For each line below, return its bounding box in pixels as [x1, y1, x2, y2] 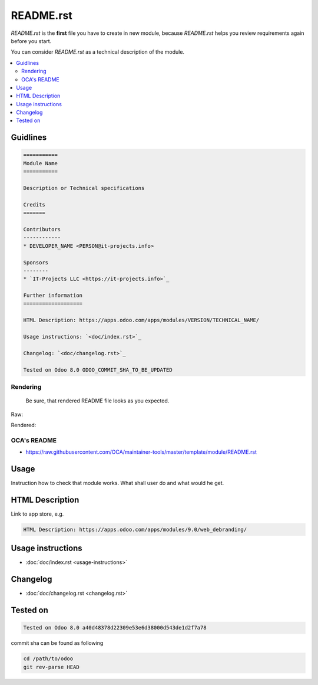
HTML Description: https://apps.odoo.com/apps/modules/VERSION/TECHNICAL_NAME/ [23, 317, 260, 324]
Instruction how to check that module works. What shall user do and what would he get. [11, 479, 224, 486]
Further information [23, 292, 82, 299]
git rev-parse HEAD [23, 664, 79, 670]
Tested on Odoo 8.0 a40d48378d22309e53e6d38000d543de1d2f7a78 [23, 624, 207, 631]
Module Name [23, 160, 58, 166]
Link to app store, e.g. [11, 510, 64, 517]
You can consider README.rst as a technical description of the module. [11, 48, 185, 55]
